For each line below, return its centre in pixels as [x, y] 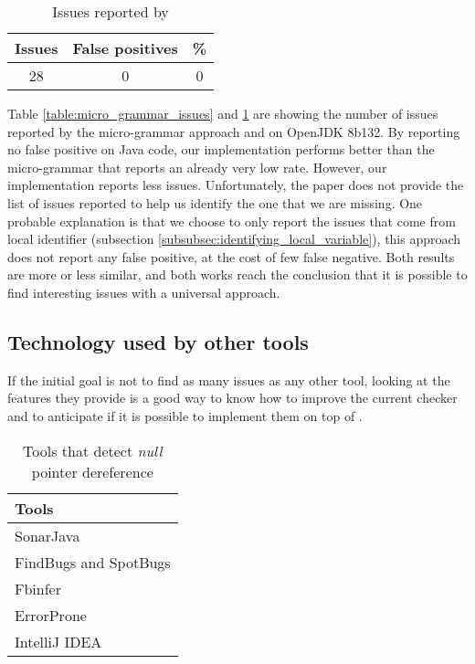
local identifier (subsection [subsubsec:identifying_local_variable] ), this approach [234, 239]
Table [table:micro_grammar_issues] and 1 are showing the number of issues [223, 113]
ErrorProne [51, 615]
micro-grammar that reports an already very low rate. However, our [197, 167]
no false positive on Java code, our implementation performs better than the [221, 149]
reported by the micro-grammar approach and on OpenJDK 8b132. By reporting [234, 131]
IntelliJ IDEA [58, 641]
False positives [125, 48]
